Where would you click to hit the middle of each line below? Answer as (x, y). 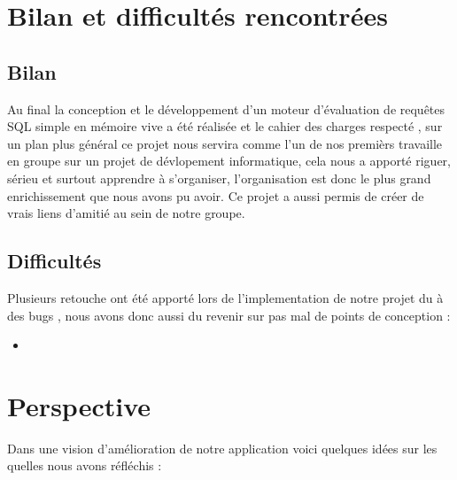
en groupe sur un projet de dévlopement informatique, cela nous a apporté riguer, (229, 161)
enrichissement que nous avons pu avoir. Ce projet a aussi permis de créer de (216, 195)
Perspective (79, 405)
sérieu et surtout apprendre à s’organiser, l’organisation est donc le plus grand (219, 178)
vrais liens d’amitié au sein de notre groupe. (126, 213)
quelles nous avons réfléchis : (85, 465)
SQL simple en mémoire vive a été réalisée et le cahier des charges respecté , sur (225, 126)
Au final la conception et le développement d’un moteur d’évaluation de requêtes (226, 108)
